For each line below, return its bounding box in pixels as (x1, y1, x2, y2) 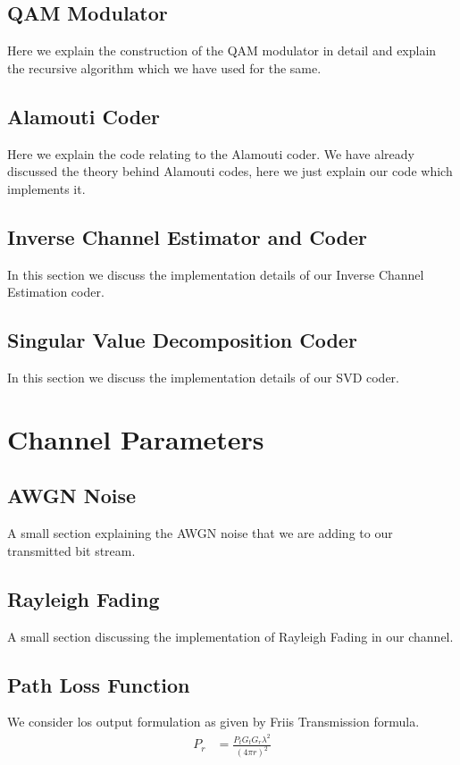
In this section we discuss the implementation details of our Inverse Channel (7, 265, 424, 283)
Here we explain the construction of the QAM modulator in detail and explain (7, 41, 437, 60)
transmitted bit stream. (7, 541, 136, 559)
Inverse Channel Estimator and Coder (7, 223, 367, 250)
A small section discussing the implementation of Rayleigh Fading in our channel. (7, 626, 454, 645)
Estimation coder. (7, 282, 105, 301)
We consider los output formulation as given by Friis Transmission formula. (7, 712, 420, 731)
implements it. (7, 179, 86, 198)
